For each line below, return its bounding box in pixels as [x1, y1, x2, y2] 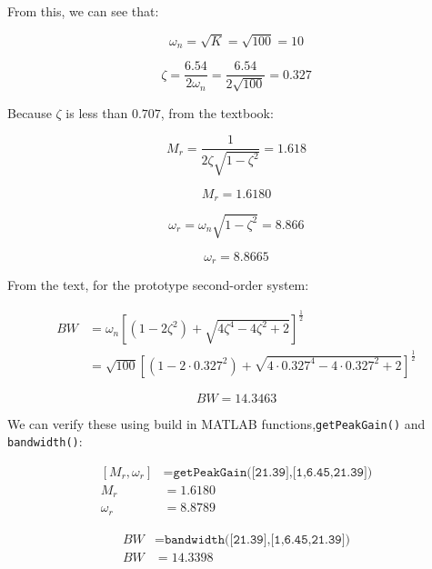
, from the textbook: [160, 103, 274, 122]
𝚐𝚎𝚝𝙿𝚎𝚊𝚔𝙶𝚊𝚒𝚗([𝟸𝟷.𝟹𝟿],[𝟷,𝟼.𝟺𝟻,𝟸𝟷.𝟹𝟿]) [173, 465, 373, 479]
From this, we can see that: [7, 2, 159, 20]
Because [7, 103, 52, 122]
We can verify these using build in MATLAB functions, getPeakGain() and [7, 414, 426, 433]
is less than [65, 103, 128, 122]
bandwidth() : [7, 432, 83, 451]
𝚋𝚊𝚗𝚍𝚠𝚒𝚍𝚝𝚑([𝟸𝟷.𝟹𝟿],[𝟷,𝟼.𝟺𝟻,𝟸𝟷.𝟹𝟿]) [164, 533, 351, 546]
